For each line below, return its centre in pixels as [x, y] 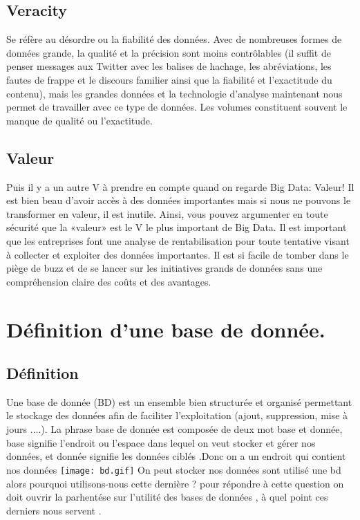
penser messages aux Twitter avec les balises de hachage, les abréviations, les [169, 66]
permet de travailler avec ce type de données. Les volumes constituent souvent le [177, 107]
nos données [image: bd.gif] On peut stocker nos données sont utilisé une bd [174, 469]
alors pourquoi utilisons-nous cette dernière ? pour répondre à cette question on [175, 483]
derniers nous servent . [54, 510]
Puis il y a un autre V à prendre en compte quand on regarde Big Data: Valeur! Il [180, 186]
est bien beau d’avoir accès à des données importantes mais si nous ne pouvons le [179, 200]
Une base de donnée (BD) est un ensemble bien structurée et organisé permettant [179, 401]
